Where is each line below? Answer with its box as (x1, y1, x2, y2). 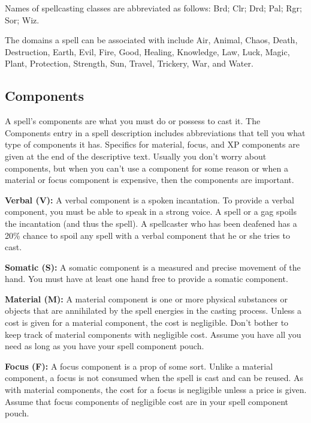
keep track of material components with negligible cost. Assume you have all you (5, 328, 301, 340)
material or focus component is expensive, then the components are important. (5, 173, 294, 186)
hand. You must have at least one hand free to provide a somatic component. (5, 272, 288, 285)
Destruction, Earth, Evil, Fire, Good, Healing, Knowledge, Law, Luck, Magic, (5, 45, 290, 58)
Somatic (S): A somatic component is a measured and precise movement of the (5, 260, 301, 273)
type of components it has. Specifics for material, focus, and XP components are (5, 138, 300, 151)
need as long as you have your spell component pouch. (5, 340, 204, 352)
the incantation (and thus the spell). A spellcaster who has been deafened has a (5, 217, 297, 229)
